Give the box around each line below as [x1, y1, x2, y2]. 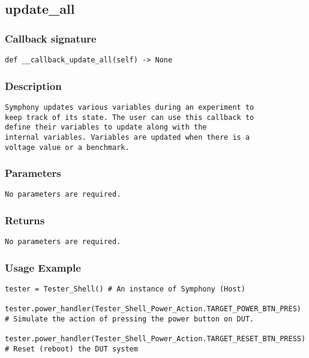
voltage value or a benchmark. [5, 143, 130, 152]
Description [5, 78, 62, 93]
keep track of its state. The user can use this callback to [5, 113, 254, 122]
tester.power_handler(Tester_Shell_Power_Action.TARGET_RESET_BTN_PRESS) [5, 335, 306, 344]
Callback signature [5, 31, 97, 46]
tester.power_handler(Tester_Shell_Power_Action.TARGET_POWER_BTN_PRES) [5, 305, 301, 314]
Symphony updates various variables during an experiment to [5, 103, 254, 112]
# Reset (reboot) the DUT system [5, 345, 138, 354]
